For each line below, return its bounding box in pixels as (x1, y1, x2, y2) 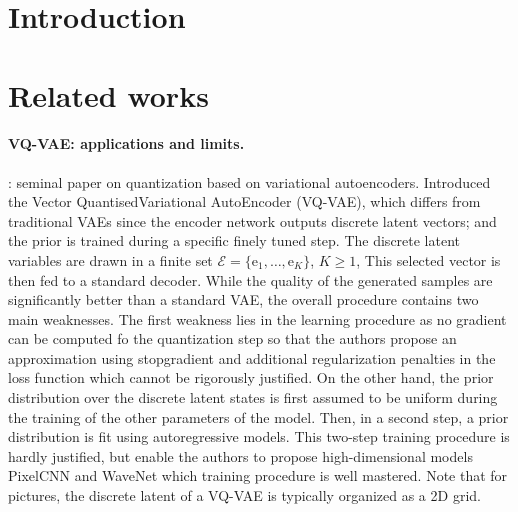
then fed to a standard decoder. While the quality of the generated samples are (8, 269, 493, 290)
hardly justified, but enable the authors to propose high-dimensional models (8, 445, 473, 466)
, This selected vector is (356, 249, 501, 270)
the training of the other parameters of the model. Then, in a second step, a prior (8, 406, 509, 427)
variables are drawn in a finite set (8, 249, 213, 270)
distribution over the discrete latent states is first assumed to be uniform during (8, 387, 498, 408)
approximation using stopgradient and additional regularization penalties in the (8, 347, 496, 368)
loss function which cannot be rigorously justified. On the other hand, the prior (8, 367, 494, 388)
